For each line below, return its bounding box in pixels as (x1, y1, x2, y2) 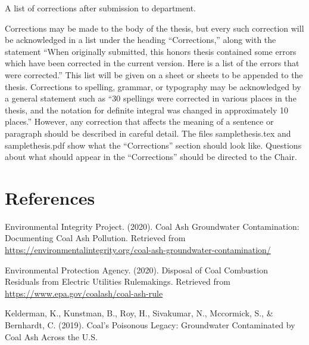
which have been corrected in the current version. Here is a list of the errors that (5, 57, 299, 69)
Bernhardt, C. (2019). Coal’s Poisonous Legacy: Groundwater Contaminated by (5, 319, 295, 331)
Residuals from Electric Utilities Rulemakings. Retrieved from (5, 275, 230, 288)
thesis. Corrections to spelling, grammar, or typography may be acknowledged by (5, 80, 301, 93)
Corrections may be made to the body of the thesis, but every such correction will (5, 21, 304, 34)
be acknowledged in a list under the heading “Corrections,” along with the (5, 33, 276, 46)
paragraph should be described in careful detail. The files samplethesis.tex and (5, 127, 291, 139)
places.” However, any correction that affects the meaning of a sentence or (5, 115, 274, 128)
